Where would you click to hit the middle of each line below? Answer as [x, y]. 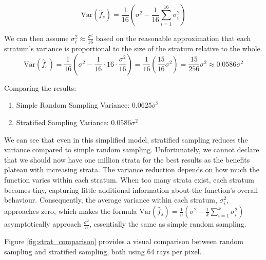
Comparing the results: [40, 87]
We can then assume [36, 38]
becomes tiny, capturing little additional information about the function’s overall [131, 189]
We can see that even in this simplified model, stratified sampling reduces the [126, 139]
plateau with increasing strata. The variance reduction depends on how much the [132, 169]
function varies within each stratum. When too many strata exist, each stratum [129, 179]
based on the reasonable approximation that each [173, 38]
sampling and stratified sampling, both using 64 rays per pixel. [103, 251]
